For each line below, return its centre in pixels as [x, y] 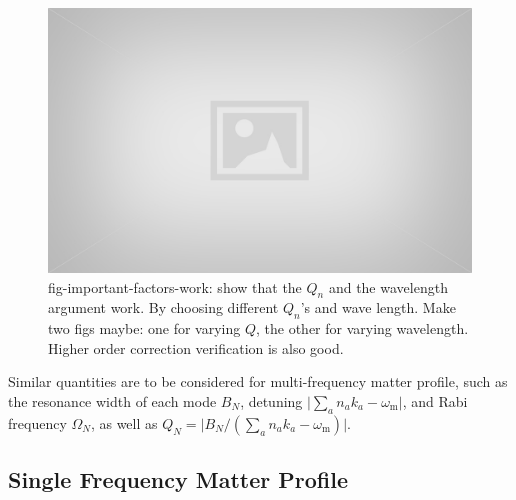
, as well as [124, 422]
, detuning [271, 400]
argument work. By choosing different [163, 307]
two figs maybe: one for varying [144, 328]
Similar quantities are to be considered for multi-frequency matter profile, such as [258, 381]
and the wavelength [388, 286]
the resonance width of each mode [112, 400]
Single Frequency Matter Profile [178, 479]
